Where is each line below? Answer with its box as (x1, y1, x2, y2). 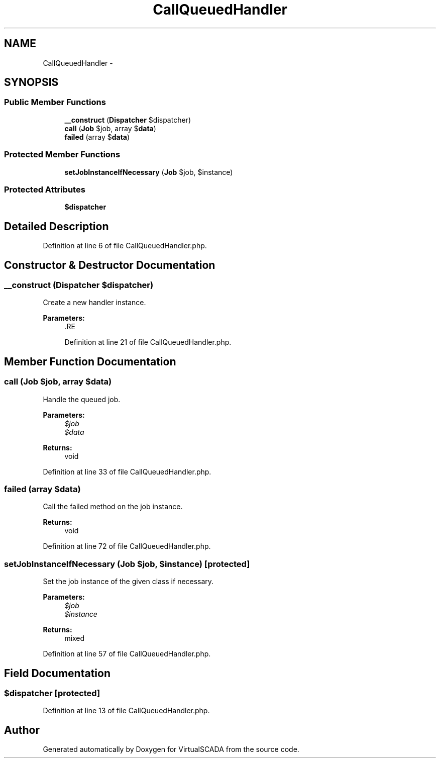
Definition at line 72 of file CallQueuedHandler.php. (43, 542, 211, 551)
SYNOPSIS (4, 76, 59, 89)
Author (4, 723, 40, 736)
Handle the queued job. (43, 395, 121, 404)
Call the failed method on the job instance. (43, 502, 183, 511)
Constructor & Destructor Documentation (4, 258, 215, 271)
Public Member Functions (4, 97, 106, 108)
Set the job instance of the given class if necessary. (43, 577, 214, 586)
